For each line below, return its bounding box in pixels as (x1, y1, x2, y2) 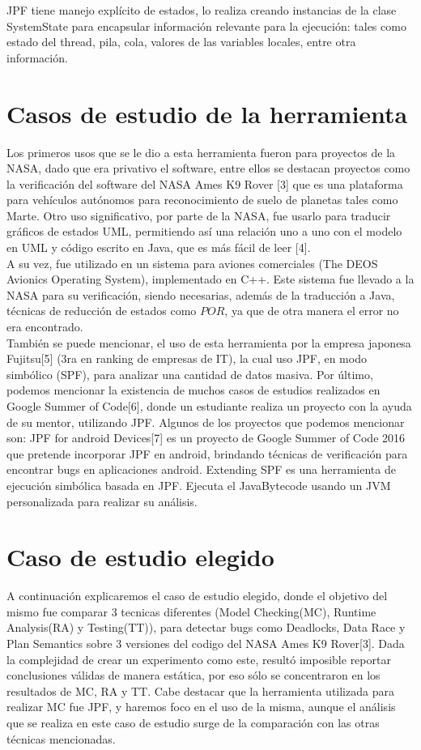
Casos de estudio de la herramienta (6, 96, 408, 130)
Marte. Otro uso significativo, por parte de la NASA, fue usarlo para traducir (6, 207, 391, 224)
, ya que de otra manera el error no (224, 302, 399, 319)
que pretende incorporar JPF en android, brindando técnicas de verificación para (6, 445, 408, 462)
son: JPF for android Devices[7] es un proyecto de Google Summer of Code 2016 (6, 429, 406, 446)
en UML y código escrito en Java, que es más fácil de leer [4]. (6, 239, 311, 256)
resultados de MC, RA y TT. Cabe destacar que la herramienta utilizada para (6, 682, 394, 699)
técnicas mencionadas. (6, 730, 116, 747)
